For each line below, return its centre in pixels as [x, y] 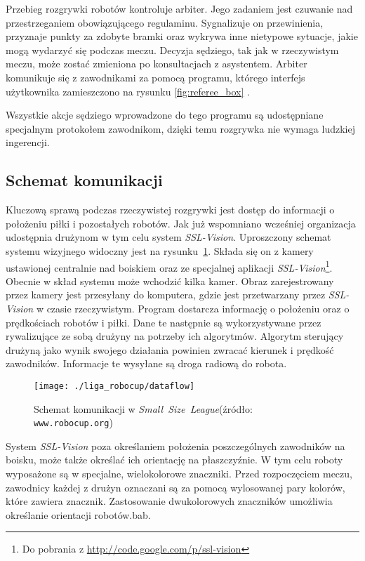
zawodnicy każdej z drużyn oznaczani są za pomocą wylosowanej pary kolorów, [175, 487]
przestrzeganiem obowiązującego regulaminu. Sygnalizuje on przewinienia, [165, 22]
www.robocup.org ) [73, 422]
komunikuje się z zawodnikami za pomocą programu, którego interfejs [155, 77]
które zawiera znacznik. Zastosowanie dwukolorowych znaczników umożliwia [169, 501]
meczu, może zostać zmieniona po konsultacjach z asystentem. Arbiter [157, 64]
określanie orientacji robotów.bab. [78, 514]
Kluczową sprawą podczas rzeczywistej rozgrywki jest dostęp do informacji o [170, 210]
